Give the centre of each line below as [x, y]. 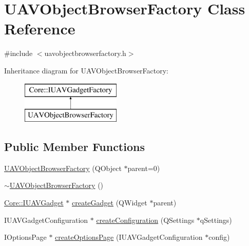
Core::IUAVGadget [34, 203]
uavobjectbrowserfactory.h [85, 53]
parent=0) [144, 168]
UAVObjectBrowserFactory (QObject [63, 168]
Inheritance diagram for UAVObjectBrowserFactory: [86, 70]
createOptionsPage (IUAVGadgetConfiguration [129, 237]
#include [18, 53]
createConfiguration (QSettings [145, 220]
